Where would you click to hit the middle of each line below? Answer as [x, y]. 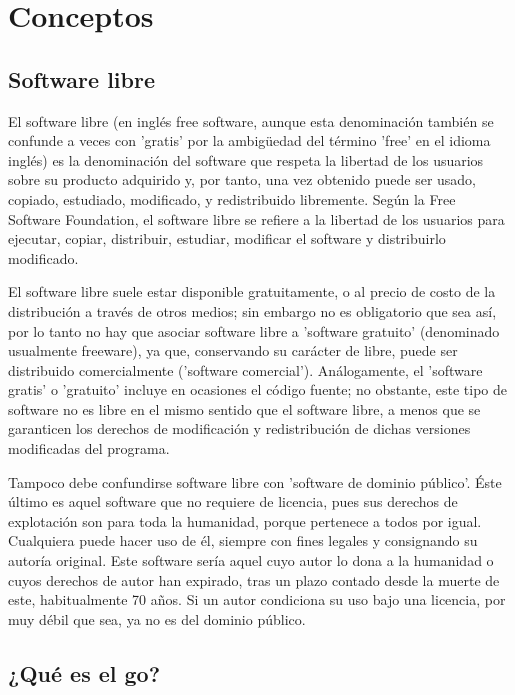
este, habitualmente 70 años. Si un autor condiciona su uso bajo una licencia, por [257, 599]
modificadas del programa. [89, 448]
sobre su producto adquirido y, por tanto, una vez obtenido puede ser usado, [242, 179]
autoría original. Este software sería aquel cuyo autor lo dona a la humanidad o [251, 560]
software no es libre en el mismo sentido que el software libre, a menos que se [244, 408]
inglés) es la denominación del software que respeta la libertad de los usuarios [246, 159]
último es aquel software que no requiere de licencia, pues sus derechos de [233, 501]
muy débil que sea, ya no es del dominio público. [157, 618]
